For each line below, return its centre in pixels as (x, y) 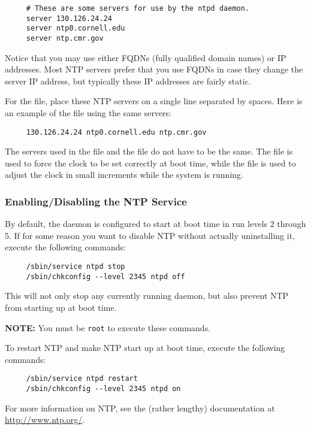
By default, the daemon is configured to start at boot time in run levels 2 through (155, 224)
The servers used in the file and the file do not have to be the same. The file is (149, 151)
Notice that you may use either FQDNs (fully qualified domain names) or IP (146, 57)
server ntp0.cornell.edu (76, 28)
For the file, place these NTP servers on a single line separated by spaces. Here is (154, 101)
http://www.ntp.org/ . (45, 420)
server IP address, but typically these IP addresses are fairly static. (128, 81)
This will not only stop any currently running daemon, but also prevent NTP (147, 296)
